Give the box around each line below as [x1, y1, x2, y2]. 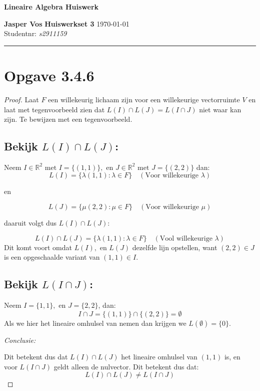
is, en [224, 351, 240, 362]
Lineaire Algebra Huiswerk [4, 2, 99, 12]
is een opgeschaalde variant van [4, 252, 100, 262]
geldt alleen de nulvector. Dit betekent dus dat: [53, 361, 199, 371]
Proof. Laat [4, 94, 39, 104]
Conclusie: [4, 334, 36, 345]
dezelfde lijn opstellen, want [132, 242, 217, 252]
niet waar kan [199, 104, 241, 114]
